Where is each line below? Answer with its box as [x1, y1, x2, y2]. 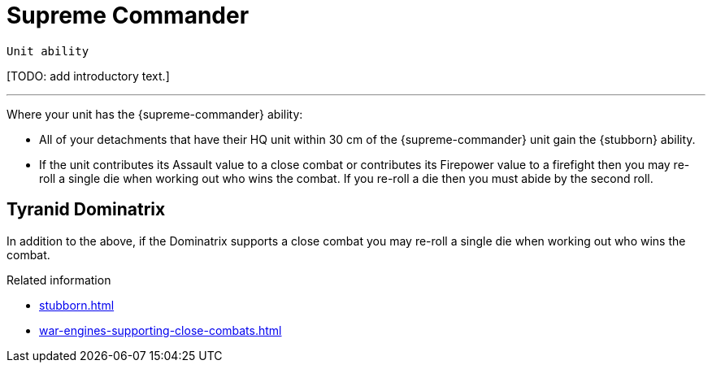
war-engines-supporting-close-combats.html [39, 323, 282, 337]
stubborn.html [39, 297, 115, 312]
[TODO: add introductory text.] [7, 68, 170, 83]
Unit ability [7, 44, 89, 58]
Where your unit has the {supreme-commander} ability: [7, 106, 303, 121]
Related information [7, 272, 111, 287]
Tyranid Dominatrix [7, 199, 166, 220]
